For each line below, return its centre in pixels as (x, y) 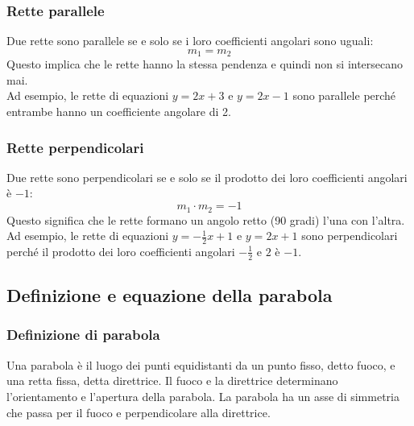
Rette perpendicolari (75, 147)
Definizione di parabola (83, 335)
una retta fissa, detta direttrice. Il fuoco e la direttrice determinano (172, 381)
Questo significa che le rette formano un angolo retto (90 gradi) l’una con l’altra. (206, 219)
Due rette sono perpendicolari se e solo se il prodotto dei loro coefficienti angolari (207, 177)
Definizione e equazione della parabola (170, 295)
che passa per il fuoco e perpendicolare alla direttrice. (139, 412)
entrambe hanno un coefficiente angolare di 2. (119, 112)
